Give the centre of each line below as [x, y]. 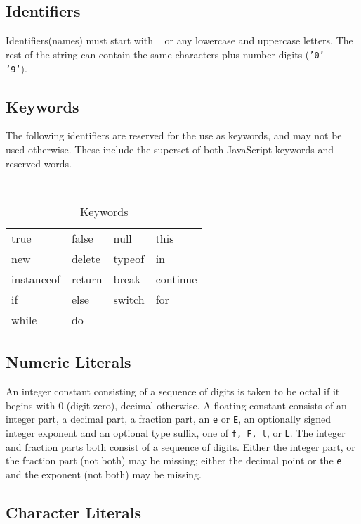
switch [129, 299]
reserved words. [39, 163]
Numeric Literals [68, 362]
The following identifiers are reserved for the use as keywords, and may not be [174, 135]
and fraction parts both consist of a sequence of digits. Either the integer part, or [180, 446]
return [87, 279]
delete [86, 258]
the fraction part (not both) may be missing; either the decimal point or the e [174, 460]
